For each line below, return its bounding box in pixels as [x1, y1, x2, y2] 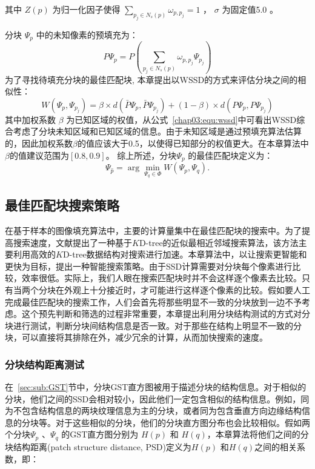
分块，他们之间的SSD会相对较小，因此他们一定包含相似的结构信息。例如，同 [5, 392, 310, 405]
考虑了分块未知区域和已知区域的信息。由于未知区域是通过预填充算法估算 [13, 125, 302, 138]
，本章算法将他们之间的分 [207, 428, 309, 441]
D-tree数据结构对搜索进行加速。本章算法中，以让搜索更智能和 [62, 248, 307, 261]
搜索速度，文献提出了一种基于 [13, 236, 132, 248]
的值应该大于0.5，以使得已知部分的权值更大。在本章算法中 [77, 137, 309, 150]
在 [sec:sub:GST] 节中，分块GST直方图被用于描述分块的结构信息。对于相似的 [5, 381, 307, 393]
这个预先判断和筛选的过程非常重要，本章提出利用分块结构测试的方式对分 [21, 307, 310, 320]
